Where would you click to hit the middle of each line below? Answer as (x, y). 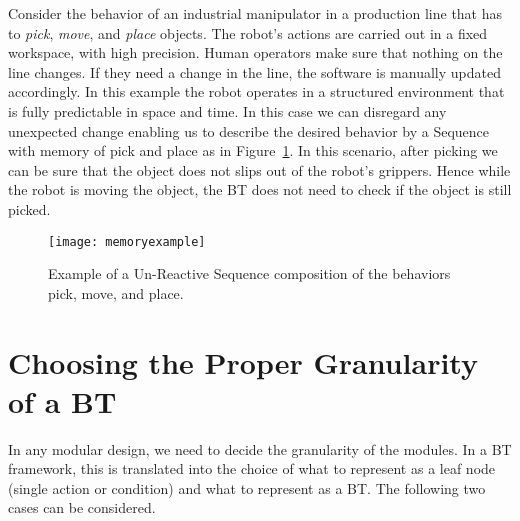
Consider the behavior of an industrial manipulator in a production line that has (255, 13)
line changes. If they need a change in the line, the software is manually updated (254, 71)
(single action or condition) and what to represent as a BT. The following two (247, 487)
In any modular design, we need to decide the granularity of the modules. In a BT (260, 448)
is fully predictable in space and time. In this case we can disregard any (227, 110)
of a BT (62, 400)
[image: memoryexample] (127, 241)
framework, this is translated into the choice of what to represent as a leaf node (252, 468)
